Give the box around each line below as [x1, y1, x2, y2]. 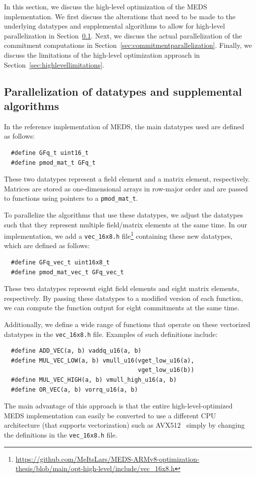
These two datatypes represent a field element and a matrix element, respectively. [4, 174, 250, 184]
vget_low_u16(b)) [138, 367, 194, 374]
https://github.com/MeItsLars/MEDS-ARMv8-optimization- [15, 453, 200, 464]
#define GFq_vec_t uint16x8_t [11, 259, 110, 266]
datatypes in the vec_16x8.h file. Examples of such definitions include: [4, 329, 218, 339]
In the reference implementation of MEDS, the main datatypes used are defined [4, 121, 244, 131]
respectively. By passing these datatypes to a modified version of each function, [4, 293, 243, 303]
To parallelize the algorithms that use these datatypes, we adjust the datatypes [4, 209, 243, 220]
